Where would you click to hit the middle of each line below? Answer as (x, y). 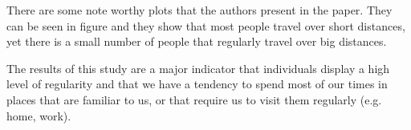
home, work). (39, 115)
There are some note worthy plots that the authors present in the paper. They (199, 10)
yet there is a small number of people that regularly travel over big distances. (197, 41)
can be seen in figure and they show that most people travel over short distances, (206, 25)
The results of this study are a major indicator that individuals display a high (198, 68)
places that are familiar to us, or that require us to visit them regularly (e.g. (194, 99)
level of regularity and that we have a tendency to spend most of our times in (197, 84)
